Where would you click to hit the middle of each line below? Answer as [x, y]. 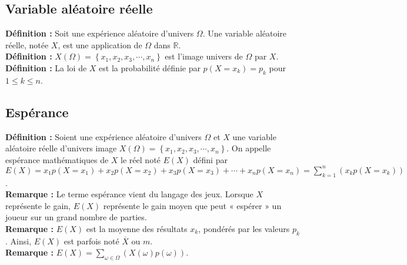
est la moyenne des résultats [137, 229]
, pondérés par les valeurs [244, 229]
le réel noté [141, 159]
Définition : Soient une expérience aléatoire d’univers [104, 136]
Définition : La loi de [46, 67]
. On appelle [249, 148]
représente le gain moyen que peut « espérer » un [192, 205]
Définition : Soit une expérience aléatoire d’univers [100, 33]
